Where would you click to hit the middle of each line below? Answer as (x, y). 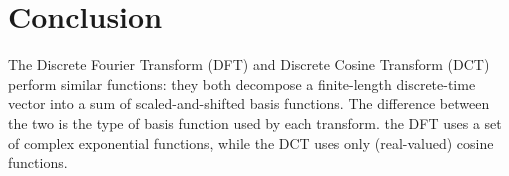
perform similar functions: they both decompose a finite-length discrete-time (242, 83)
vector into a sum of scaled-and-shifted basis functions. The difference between (249, 103)
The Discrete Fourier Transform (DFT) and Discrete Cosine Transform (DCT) (249, 64)
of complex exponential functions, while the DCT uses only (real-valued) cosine (251, 142)
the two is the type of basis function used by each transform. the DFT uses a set (255, 122)
